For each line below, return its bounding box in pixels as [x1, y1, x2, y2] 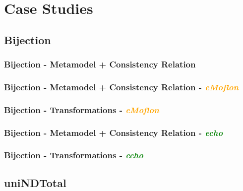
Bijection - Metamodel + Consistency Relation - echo [4, 126, 223, 138]
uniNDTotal [4, 175, 66, 190]
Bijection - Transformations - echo [4, 149, 143, 161]
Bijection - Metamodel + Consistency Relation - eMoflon [4, 80, 239, 93]
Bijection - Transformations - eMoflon [4, 103, 159, 116]
